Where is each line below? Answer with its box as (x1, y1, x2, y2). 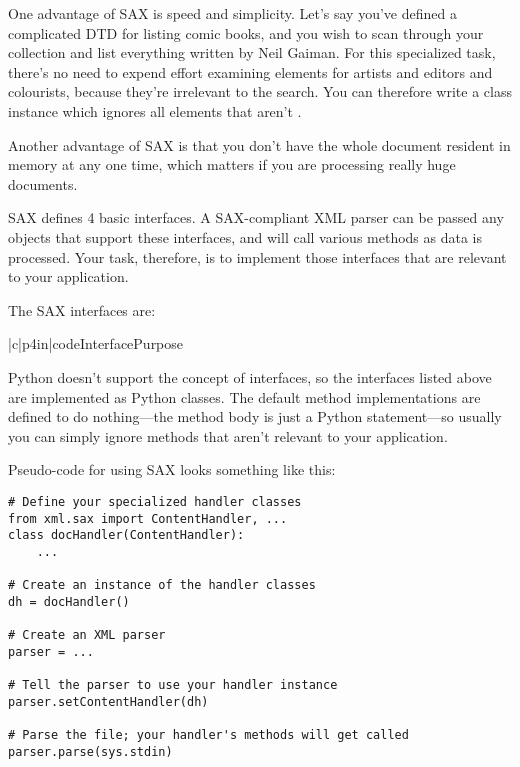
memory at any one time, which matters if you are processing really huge (8, 154, 456, 175)
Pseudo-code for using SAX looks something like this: (8, 459, 336, 480)
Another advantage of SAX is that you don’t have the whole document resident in (8, 134, 511, 155)
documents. (8, 173, 78, 194)
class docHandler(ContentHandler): (8, 528, 245, 543)
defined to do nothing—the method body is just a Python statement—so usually (8, 406, 502, 427)
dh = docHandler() (8, 594, 130, 609)
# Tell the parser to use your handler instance (8, 678, 338, 693)
